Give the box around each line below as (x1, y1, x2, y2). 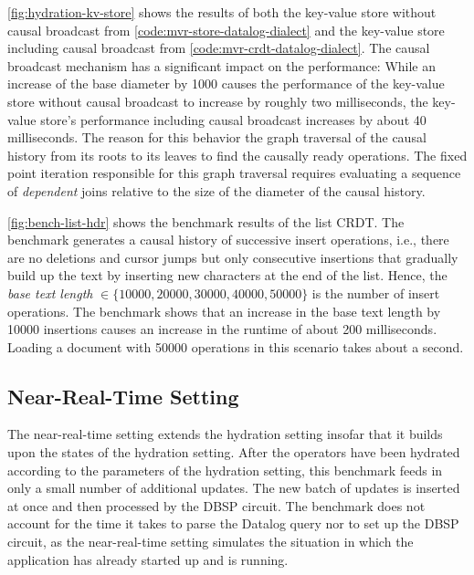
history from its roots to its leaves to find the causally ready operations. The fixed (7, 145, 468, 164)
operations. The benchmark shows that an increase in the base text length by (7, 301, 441, 320)
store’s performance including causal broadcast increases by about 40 (40, 110, 427, 129)
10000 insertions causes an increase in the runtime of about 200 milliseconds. (7, 319, 437, 339)
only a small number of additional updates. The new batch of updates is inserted (7, 478, 460, 497)
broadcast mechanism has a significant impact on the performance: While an (7, 56, 437, 75)
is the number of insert (311, 283, 440, 302)
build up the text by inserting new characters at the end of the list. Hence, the (7, 266, 448, 285)
